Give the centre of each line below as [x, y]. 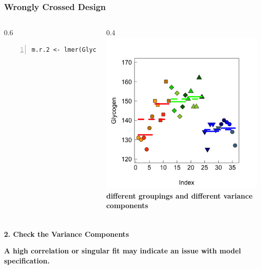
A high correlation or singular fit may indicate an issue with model [123, 251]
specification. [27, 261]
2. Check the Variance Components [67, 234]
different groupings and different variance [179, 195]
